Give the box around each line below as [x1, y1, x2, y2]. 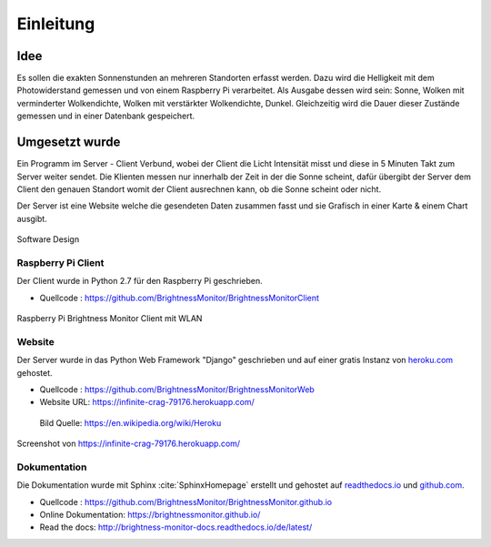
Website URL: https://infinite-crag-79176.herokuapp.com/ [39, 397, 255, 408]
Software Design [16, 234, 80, 245]
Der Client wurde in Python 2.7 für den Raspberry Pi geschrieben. [16, 276, 263, 287]
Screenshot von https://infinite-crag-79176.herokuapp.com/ [16, 438, 241, 450]
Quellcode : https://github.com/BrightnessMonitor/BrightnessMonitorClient [39, 292, 320, 303]
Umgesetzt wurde [16, 135, 121, 150]
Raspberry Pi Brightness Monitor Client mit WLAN [16, 313, 203, 324]
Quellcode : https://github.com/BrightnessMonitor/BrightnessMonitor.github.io [39, 496, 333, 507]
